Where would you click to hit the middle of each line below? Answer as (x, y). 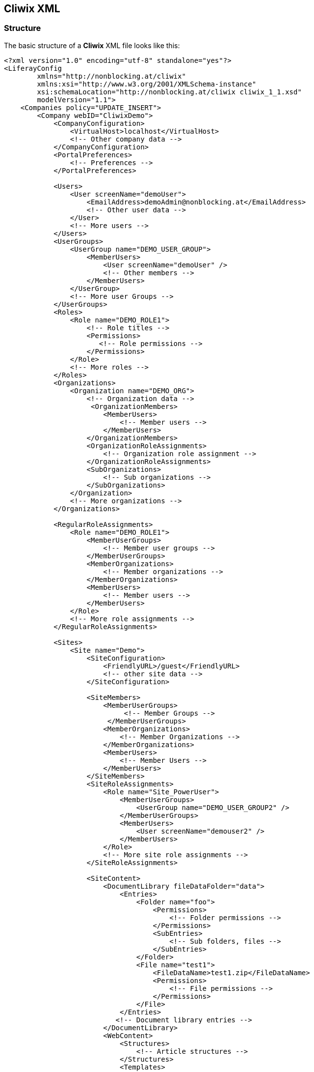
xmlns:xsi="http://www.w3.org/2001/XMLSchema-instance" (147, 84)
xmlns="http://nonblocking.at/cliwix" (111, 76)
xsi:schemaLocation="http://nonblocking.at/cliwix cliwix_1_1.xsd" (169, 92)
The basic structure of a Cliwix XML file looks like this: (92, 45)
